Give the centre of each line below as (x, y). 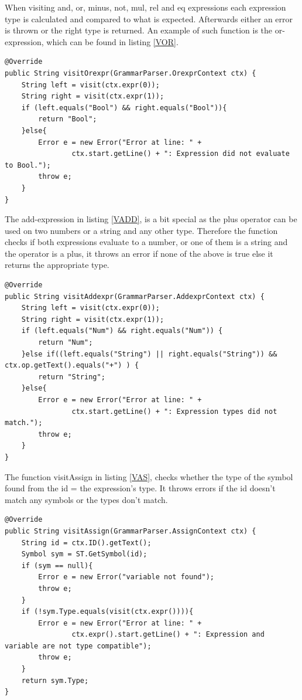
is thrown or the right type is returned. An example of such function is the (139, 30)
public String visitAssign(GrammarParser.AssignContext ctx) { (131, 531)
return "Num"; (66, 343)
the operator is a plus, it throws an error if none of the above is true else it (139, 253)
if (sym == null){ (57, 565)
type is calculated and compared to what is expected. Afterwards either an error (149, 18)
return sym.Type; (55, 680)
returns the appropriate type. (57, 265)
